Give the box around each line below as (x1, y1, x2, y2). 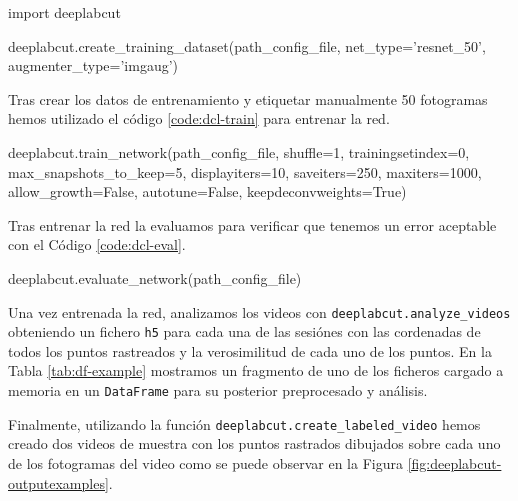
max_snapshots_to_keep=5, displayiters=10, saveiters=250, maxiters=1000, (8, 161, 482, 182)
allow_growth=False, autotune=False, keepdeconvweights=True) (8, 181, 407, 202)
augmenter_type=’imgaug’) (8, 55, 179, 76)
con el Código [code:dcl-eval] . (8, 234, 186, 255)
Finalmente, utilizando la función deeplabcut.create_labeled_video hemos (8, 413, 481, 434)
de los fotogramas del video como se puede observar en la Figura (8, 452, 403, 473)
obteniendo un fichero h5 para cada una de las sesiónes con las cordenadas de (8, 321, 481, 342)
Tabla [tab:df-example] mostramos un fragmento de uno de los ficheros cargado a (8, 360, 504, 381)
